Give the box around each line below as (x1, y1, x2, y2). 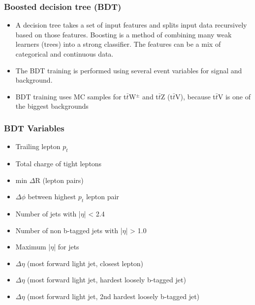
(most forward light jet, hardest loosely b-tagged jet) (27, 274, 186, 285)
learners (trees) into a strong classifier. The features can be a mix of (15, 39, 221, 49)
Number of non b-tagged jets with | (15, 225, 123, 235)
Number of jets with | (15, 208, 81, 218)
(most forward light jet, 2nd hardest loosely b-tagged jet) (27, 291, 200, 301)
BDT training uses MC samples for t (15, 91, 127, 101)
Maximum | (15, 242, 51, 252)
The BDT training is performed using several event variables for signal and (15, 65, 242, 75)
